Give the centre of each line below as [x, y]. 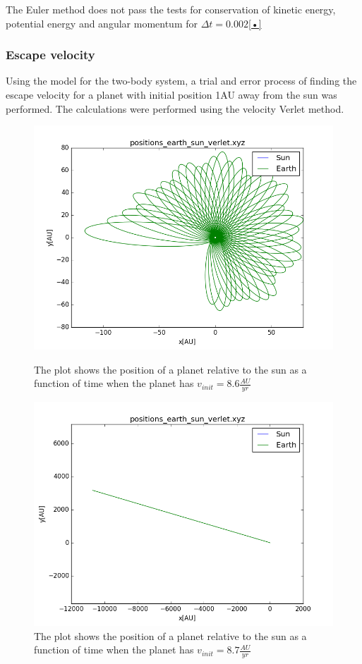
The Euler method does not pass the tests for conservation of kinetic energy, [171, 9]
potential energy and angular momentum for [102, 23]
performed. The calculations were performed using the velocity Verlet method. [175, 108]
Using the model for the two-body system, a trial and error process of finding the [181, 81]
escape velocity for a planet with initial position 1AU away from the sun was [171, 94]
